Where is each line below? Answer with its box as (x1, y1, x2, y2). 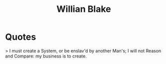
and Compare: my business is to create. (5, 53, 87, 59)
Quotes (5, 31, 36, 43)
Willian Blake (56, 3, 111, 15)
